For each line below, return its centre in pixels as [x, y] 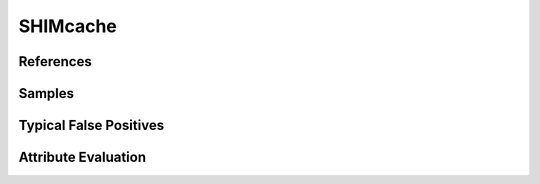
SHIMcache [67, 26]
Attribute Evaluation [82, 157]
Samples [46, 93]
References [55, 61]
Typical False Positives [91, 125]
